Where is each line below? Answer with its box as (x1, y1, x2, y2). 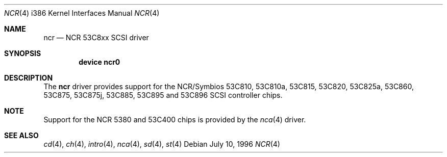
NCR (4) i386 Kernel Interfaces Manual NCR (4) (4, 9, 160, 17)
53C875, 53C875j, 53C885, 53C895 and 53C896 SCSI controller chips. (43, 91, 283, 99)
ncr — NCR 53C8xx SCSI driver (43, 33, 149, 42)
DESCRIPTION (4, 73, 53, 82)
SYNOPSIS (4, 49, 41, 58)
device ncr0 (79, 58, 120, 66)
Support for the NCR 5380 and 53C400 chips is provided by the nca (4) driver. (43, 115, 306, 124)
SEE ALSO (4, 131, 39, 140)
